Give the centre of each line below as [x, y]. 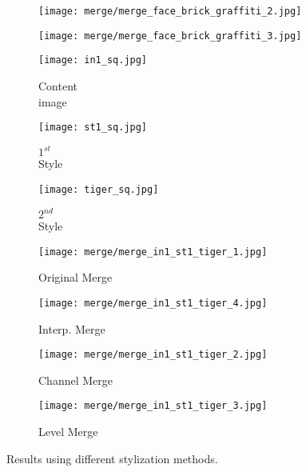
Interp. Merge [72, 328]
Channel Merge [76, 380]
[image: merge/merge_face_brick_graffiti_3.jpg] [170, 36]
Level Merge [68, 432]
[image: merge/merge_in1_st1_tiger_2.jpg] [153, 355]
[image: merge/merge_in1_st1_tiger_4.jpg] [153, 303]
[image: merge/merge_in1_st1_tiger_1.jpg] [153, 252]
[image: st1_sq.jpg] [93, 128]
